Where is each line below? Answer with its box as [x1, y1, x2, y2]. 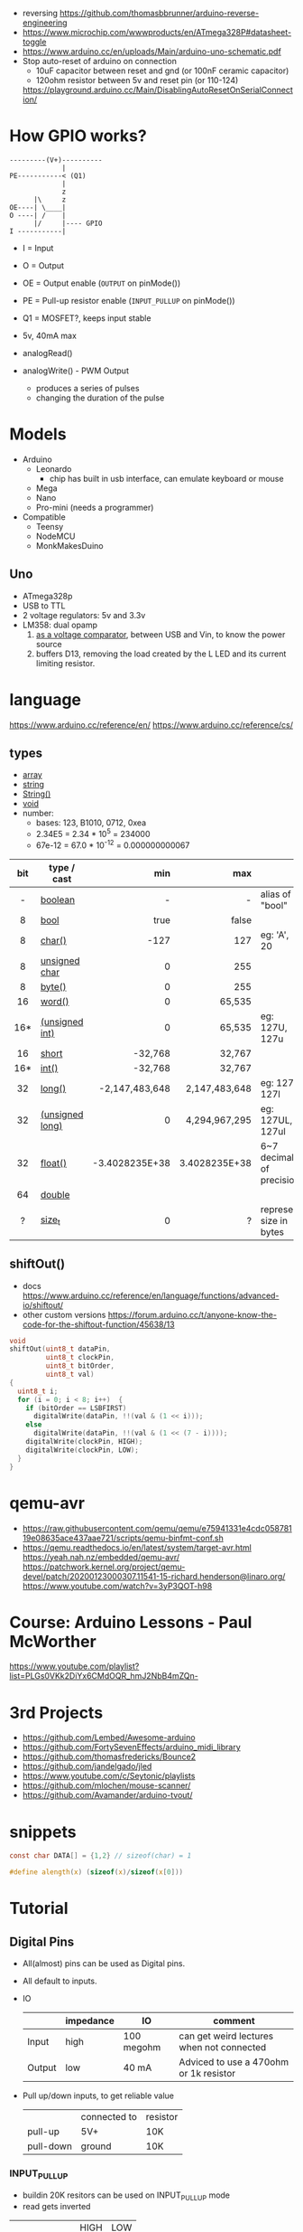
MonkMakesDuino [35, 540, 104, 551]
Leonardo [35, 463, 72, 474]
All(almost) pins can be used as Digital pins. [22, 1958, 186, 1969]
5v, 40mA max [22, 330, 77, 341]
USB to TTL [22, 600, 66, 611]
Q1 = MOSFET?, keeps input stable [22, 312, 151, 324]
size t [40, 1213, 60, 1228]
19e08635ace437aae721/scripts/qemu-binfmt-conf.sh [22, 1532, 224, 1543]
